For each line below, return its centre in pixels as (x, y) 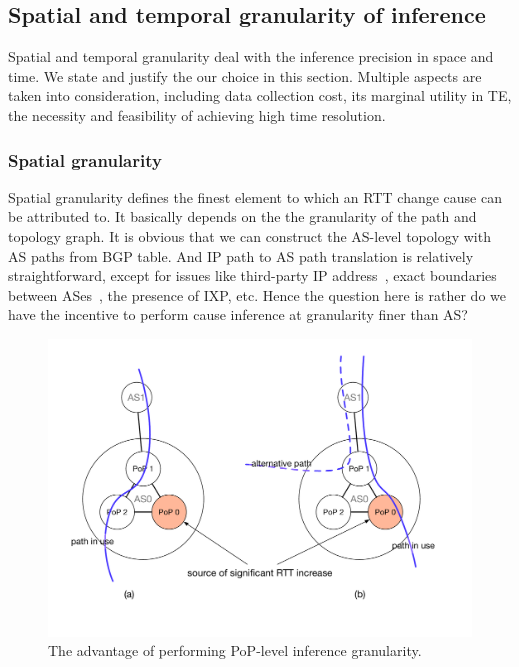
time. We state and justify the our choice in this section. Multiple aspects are (245, 75)
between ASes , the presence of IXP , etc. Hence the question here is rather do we (257, 294)
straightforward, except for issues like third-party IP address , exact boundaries (252, 275)
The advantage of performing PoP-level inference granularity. (235, 650)
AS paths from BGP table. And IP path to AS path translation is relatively (241, 255)
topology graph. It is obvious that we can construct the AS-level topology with (249, 235)
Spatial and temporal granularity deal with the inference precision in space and (251, 56)
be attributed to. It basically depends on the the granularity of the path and (242, 216)
